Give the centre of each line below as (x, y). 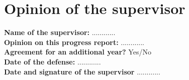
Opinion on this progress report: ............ (74, 42)
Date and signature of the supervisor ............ (82, 71)
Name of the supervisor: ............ (60, 32)
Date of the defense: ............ (53, 61)
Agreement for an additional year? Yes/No (78, 52)
